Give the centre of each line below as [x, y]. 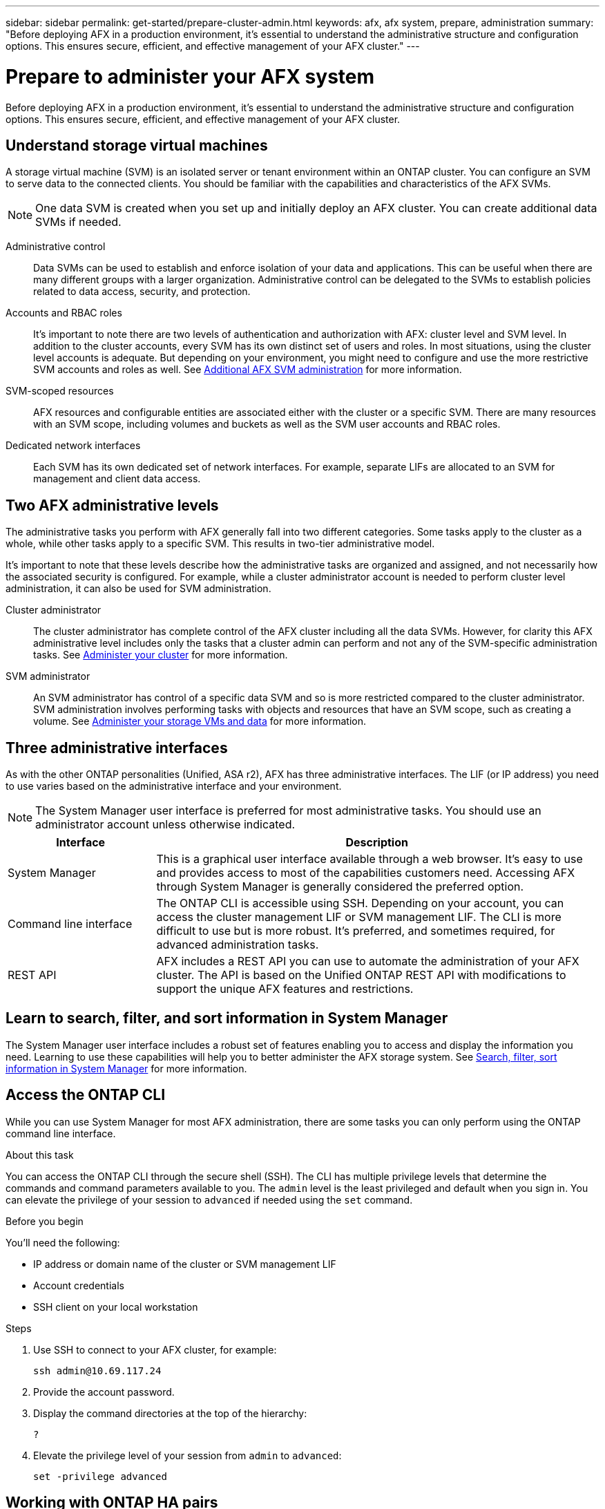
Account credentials [79, 1285]
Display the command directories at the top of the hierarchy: [170, 1413]
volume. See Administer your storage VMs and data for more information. [200, 721]
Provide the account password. [104, 1392]
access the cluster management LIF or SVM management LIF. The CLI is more [359, 917]
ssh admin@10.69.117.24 [97, 1370]
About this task [40, 1155]
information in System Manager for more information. [126, 1068]
